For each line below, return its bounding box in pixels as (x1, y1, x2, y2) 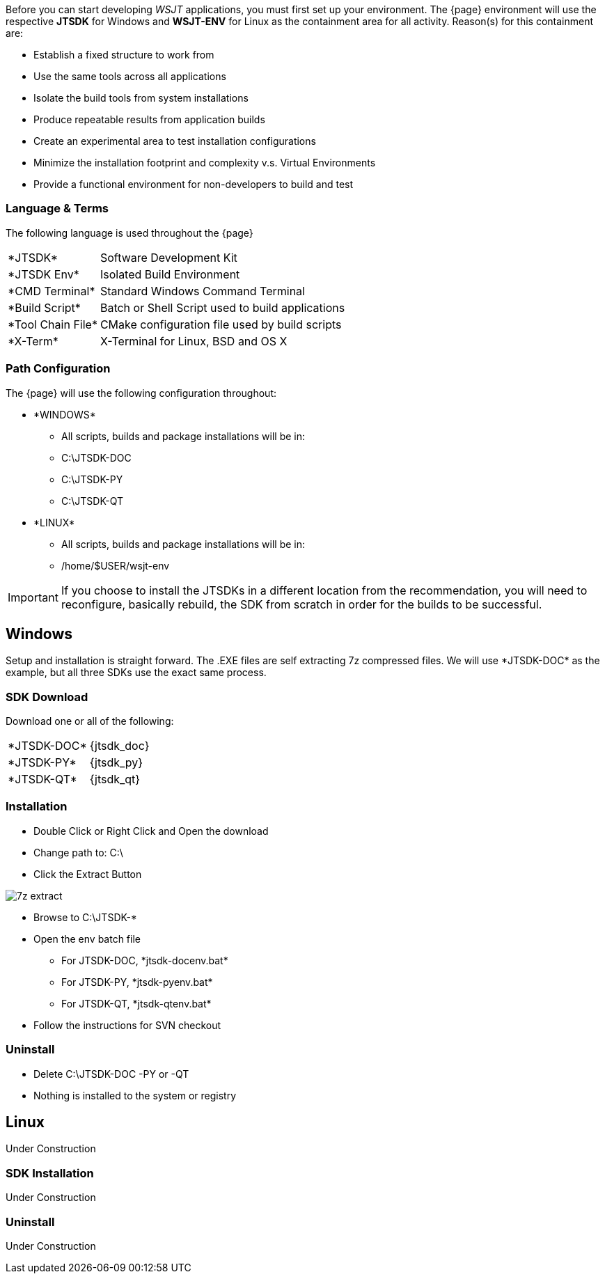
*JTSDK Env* (8, 267, 79, 281)
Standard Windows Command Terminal (100, 283, 305, 298)
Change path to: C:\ (33, 846, 123, 858)
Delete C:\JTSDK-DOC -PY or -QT (33, 1067, 189, 1080)
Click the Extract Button (33, 868, 142, 880)
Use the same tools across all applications (33, 70, 226, 82)
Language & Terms (6, 201, 109, 216)
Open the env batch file (33, 932, 141, 945)
